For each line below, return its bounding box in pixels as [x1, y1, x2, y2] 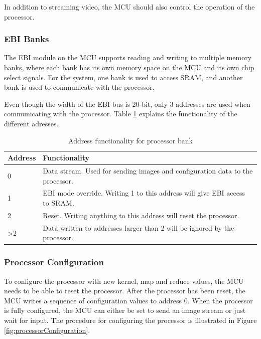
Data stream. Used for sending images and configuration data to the [43, 165, 253, 176]
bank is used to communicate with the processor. [4, 82, 155, 92]
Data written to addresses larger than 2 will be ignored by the [43, 222, 234, 233]
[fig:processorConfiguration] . [4, 324, 90, 335]
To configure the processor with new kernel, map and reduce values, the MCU [4, 275, 244, 286]
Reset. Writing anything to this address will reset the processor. [43, 210, 239, 220]
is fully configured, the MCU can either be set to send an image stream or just [4, 305, 246, 315]
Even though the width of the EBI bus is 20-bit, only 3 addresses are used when [4, 98, 251, 109]
